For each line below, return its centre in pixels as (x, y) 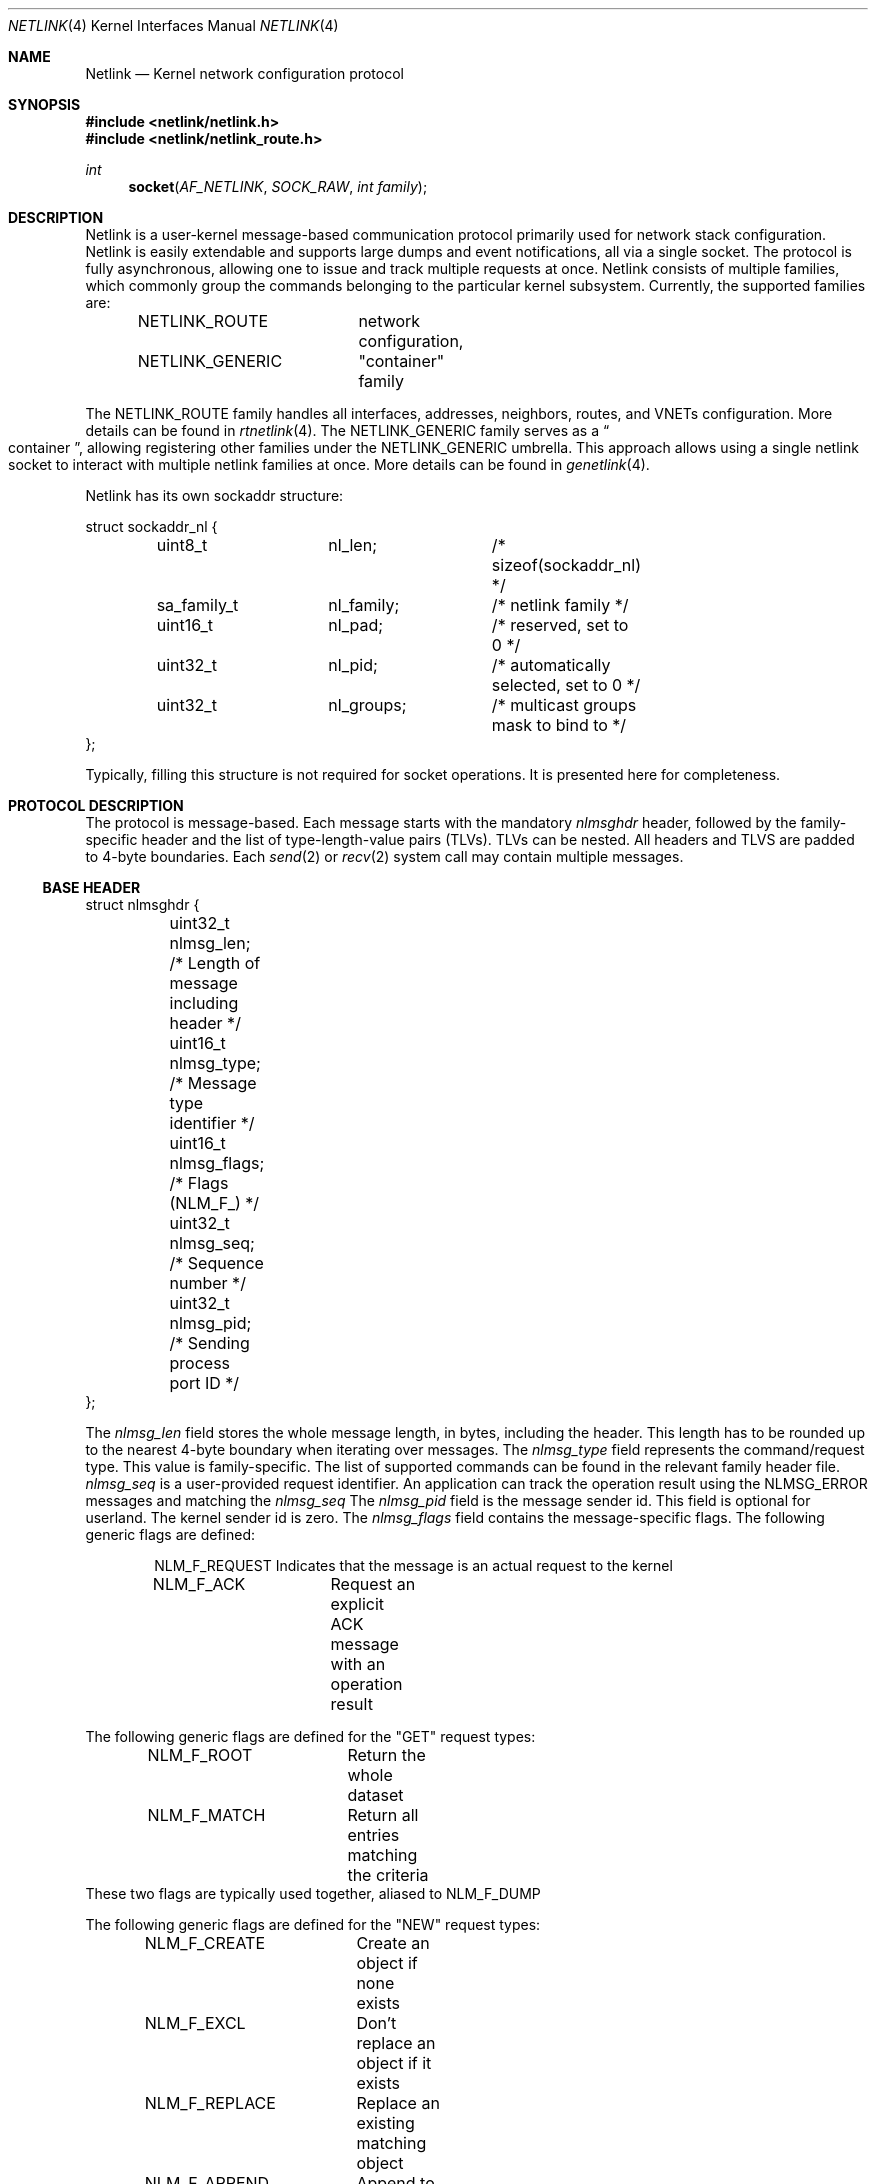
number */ (207, 1283)
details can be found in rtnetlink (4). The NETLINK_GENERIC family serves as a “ (347, 430)
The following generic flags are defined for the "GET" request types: (310, 1736)
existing (385, 2123)
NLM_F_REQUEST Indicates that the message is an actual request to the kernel (413, 1565)
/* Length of (215, 963)
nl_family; (364, 605)
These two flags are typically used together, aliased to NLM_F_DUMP (313, 1893)
